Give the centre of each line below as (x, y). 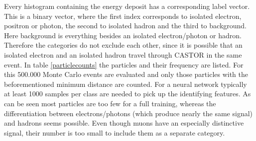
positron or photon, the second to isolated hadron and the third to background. (126, 26)
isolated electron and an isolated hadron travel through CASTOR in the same (123, 54)
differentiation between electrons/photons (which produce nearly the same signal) (128, 113)
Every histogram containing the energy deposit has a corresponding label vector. (127, 6)
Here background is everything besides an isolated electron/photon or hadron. (123, 35)
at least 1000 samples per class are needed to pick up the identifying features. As (128, 94)
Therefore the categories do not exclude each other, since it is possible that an (123, 45)
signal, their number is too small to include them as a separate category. (115, 132)
